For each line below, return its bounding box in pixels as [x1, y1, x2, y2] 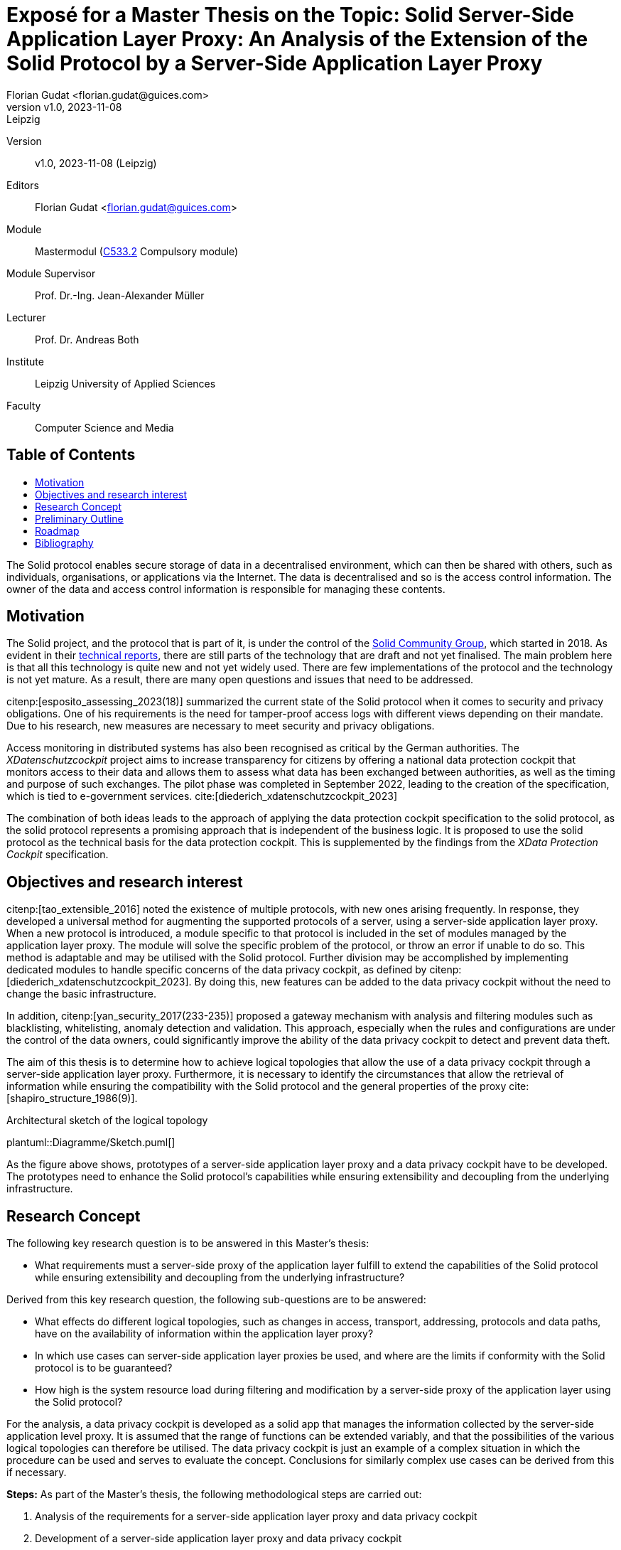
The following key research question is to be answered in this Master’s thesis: [6, 1237, 369, 1250]
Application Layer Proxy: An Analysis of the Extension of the [6, 27, 588, 51]
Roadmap [35, 524, 80, 537]
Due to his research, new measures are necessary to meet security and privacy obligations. [6, 720, 435, 732]
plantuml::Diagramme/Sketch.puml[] [6, 1136, 175, 1149]
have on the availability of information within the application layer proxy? [35, 1327, 374, 1340]
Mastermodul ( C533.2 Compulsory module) [35, 245, 239, 257]
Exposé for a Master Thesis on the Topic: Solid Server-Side [6, 3, 574, 27]
